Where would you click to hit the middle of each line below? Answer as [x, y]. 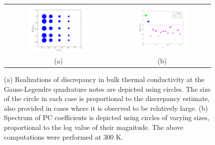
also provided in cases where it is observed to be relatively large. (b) [106, 108]
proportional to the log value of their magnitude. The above [94, 127]
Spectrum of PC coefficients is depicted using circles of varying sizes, [107, 117]
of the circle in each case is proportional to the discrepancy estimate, [107, 98]
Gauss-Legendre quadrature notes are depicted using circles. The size [107, 89]
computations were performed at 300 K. [64, 136]
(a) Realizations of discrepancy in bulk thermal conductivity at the [104, 79]
